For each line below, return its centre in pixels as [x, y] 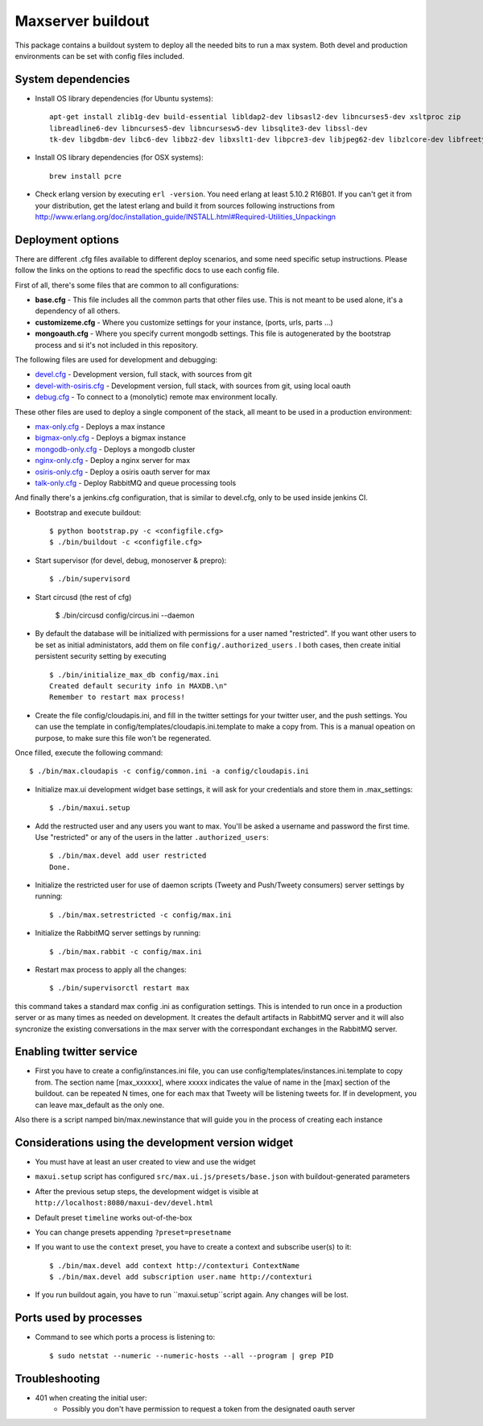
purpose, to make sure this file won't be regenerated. [123, 738]
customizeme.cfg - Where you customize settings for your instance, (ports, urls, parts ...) [184, 322]
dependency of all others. [78, 311]
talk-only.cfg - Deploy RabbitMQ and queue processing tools [136, 482]
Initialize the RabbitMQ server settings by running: [118, 933]
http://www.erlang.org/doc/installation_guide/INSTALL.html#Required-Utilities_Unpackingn [186, 217]
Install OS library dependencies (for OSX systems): [120, 158]
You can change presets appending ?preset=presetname [133, 1232]
